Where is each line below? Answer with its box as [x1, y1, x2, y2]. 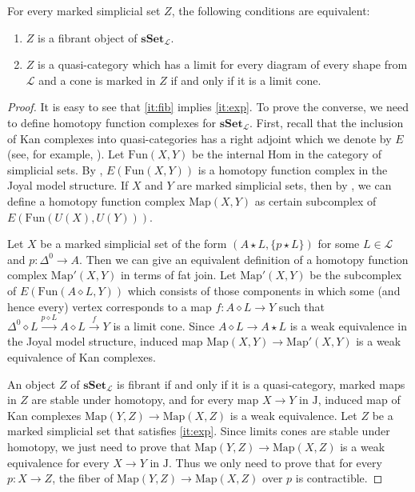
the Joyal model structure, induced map [7, 333, 203, 350]
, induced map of [317, 391, 401, 408]
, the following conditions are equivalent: [171, 2, 370, 18]
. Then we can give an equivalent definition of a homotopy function [79, 250, 409, 267]
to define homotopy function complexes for [7, 114, 217, 130]
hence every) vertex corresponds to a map [7, 298, 212, 314]
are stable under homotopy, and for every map [31, 391, 259, 408]
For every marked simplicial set [7, 2, 161, 18]
